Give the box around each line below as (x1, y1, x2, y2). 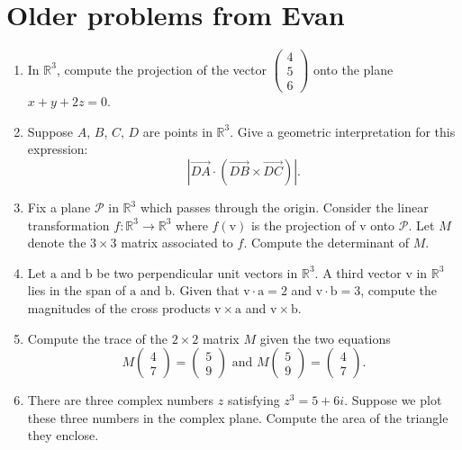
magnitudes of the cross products (27, 299, 211, 318)
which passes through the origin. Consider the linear (140, 198, 429, 217)
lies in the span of (27, 281, 126, 300)
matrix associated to (121, 233, 233, 252)
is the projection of (250, 215, 356, 234)
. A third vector (314, 263, 402, 282)
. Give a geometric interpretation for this (230, 121, 456, 140)
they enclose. (27, 426, 99, 445)
